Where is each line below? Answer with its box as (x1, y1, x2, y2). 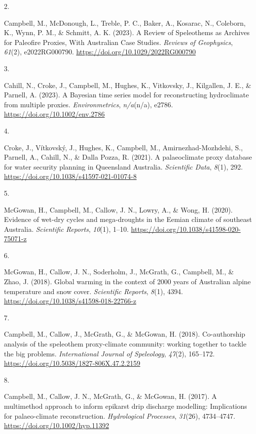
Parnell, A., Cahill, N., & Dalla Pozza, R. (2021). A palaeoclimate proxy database (4, 152, 252, 162)
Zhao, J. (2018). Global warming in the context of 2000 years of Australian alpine (4, 276, 251, 287)
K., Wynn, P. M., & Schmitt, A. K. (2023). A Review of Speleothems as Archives (4, 27, 250, 38)
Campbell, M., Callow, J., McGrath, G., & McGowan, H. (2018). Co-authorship (4, 329, 246, 339)
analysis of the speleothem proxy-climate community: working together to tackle (4, 339, 247, 349)
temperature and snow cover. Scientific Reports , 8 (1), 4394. (4, 286, 183, 296)
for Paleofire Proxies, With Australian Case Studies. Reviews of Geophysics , (4, 37, 233, 47)
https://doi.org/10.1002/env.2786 (4, 109, 105, 119)
